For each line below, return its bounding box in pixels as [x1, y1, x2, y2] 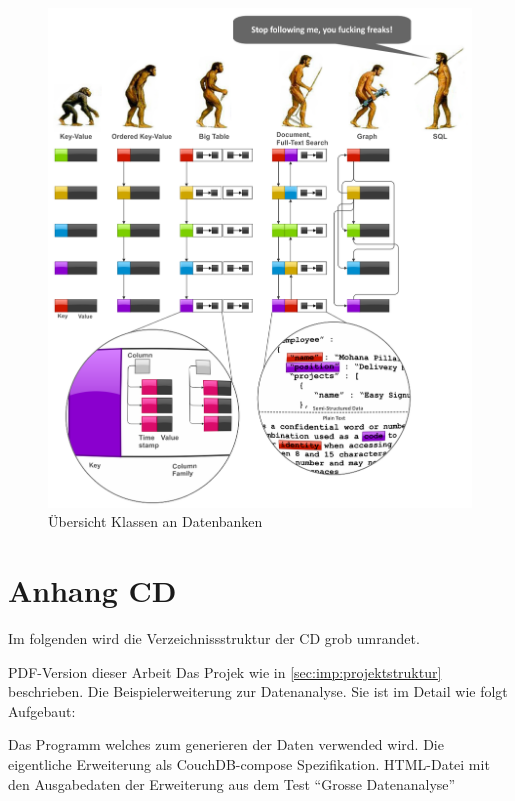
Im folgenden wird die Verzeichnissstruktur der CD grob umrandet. [8, 627, 420, 648]
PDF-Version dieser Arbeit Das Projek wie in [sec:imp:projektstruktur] [8, 661, 442, 682]
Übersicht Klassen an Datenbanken [48, 511, 263, 532]
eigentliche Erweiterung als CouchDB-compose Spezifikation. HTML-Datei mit [8, 753, 490, 774]
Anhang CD [8, 570, 177, 610]
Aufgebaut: [8, 700, 76, 721]
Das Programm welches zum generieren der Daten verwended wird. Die [8, 734, 444, 755]
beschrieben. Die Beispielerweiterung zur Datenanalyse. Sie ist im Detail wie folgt [8, 681, 508, 702]
